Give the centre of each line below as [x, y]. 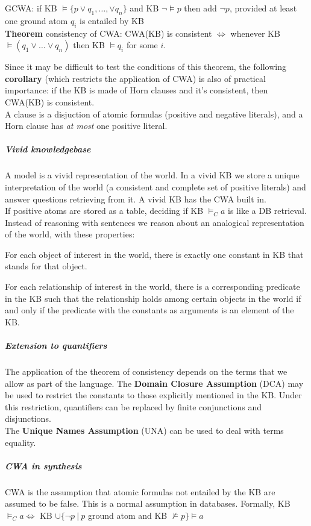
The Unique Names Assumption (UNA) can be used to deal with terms [144, 430]
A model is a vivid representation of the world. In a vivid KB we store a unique [152, 175]
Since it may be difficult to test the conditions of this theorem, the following [146, 67]
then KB [89, 45]
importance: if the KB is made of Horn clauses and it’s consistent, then [137, 90]
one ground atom [36, 20]
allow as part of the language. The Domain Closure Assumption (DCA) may [154, 383]
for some [142, 45]
